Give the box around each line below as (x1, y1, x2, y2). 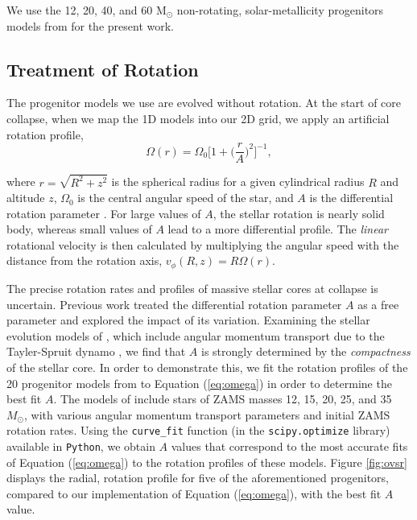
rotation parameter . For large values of (6, 204, 201, 221)
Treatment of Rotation (6, 56, 199, 81)
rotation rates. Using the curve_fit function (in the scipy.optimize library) (6, 422, 390, 439)
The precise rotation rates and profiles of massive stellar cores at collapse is (6, 279, 378, 296)
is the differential (309, 189, 394, 206)
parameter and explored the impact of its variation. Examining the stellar (6, 312, 370, 328)
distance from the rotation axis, (6, 252, 163, 269)
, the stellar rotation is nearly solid (213, 204, 385, 221)
